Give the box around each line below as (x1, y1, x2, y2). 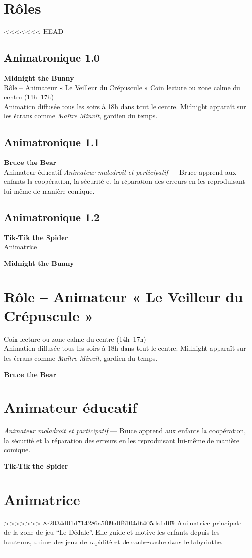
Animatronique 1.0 (4, 50, 100, 65)
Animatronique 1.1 (4, 134, 100, 149)
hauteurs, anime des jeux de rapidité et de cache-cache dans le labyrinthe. (4, 536, 223, 546)
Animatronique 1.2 (4, 209, 100, 224)
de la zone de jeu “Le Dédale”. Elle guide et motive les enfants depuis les (4, 527, 220, 537)
